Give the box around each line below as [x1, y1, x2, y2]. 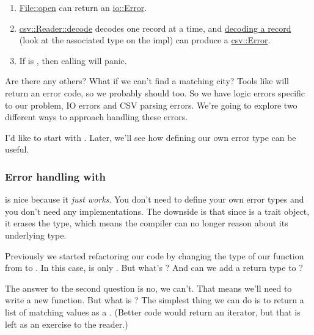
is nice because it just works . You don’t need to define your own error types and [5, 193, 304, 206]
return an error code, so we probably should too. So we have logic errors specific [5, 86, 305, 99]
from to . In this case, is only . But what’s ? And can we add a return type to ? [5, 261, 303, 274]
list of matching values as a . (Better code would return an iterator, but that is [5, 305, 301, 318]
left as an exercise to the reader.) [5, 317, 128, 330]
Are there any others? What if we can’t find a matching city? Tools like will [5, 74, 289, 87]
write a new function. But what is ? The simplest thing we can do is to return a [5, 294, 304, 306]
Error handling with [5, 168, 106, 184]
